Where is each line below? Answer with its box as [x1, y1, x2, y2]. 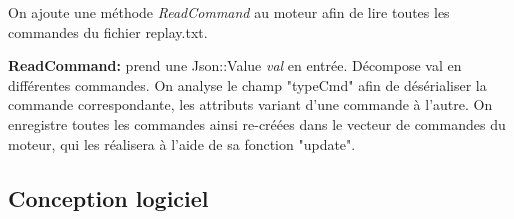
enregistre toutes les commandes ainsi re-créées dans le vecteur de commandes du [8, 113, 506, 134]
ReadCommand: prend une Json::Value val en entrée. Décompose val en [8, 55, 462, 76]
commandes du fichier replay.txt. [8, 21, 208, 42]
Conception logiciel [8, 182, 209, 213]
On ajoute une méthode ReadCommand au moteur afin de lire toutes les [8, 2, 450, 22]
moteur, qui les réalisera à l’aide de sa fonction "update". [8, 133, 356, 154]
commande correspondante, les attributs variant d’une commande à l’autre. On [8, 94, 493, 115]
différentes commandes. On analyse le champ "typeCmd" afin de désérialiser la [8, 74, 487, 95]
